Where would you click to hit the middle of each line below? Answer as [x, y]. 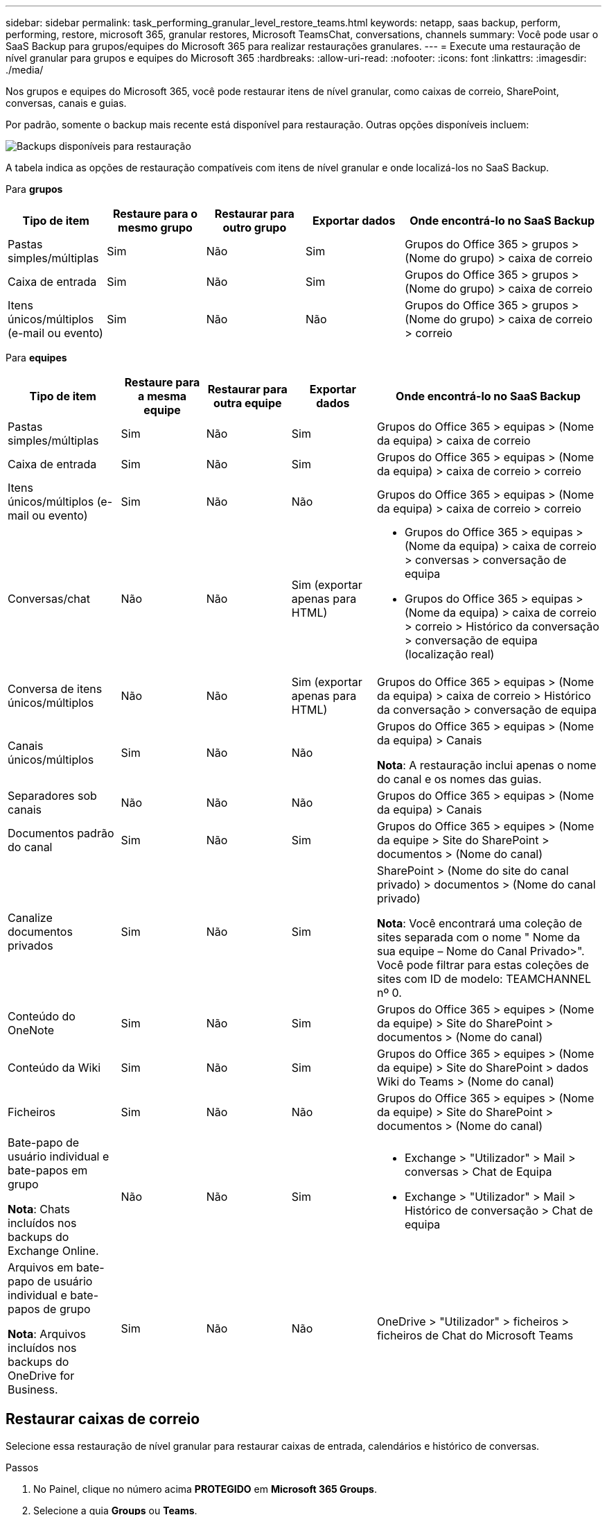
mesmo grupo [155, 228]
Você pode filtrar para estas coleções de [483, 965]
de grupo [67, 1309]
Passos [22, 1467]
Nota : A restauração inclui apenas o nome [486, 765]
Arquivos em [41, 1267]
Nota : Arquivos [47, 1334]
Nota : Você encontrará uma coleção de [480, 923]
